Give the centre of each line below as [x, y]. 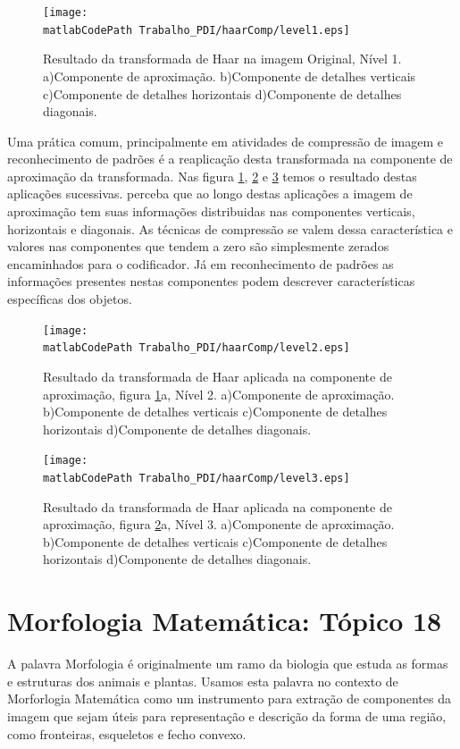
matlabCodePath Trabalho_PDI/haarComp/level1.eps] [197, 30]
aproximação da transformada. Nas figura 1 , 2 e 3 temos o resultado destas [212, 176]
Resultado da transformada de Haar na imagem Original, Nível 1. [222, 59]
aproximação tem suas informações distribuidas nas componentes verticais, [211, 211]
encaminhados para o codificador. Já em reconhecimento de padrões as [201, 263]
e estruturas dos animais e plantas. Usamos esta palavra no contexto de [203, 681]
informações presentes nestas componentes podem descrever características [211, 281]
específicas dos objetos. [70, 299]
